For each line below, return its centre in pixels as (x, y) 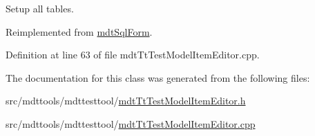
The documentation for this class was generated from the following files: (158, 77)
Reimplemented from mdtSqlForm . (79, 31)
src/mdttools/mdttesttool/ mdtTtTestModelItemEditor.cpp (131, 123)
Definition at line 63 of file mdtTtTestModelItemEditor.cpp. (133, 55)
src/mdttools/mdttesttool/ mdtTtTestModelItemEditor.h (126, 101)
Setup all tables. (40, 8)
